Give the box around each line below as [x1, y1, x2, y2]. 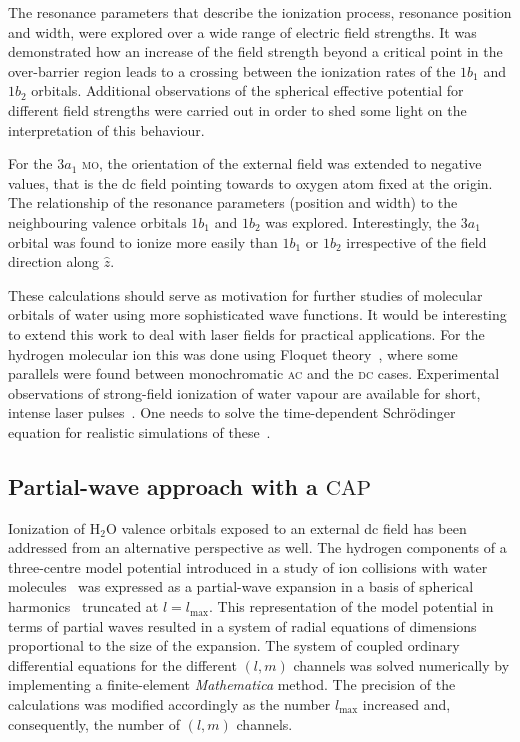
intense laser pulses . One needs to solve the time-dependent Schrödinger [8, 402, 456, 423]
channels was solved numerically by [293, 654, 510, 675]
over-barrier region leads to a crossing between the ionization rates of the [8, 60, 456, 81]
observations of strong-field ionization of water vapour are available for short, [8, 382, 481, 403]
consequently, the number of [8, 713, 181, 734]
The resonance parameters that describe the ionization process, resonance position [8, 2, 512, 22]
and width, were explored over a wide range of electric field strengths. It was [8, 21, 477, 42]
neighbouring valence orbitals [8, 211, 187, 232]
